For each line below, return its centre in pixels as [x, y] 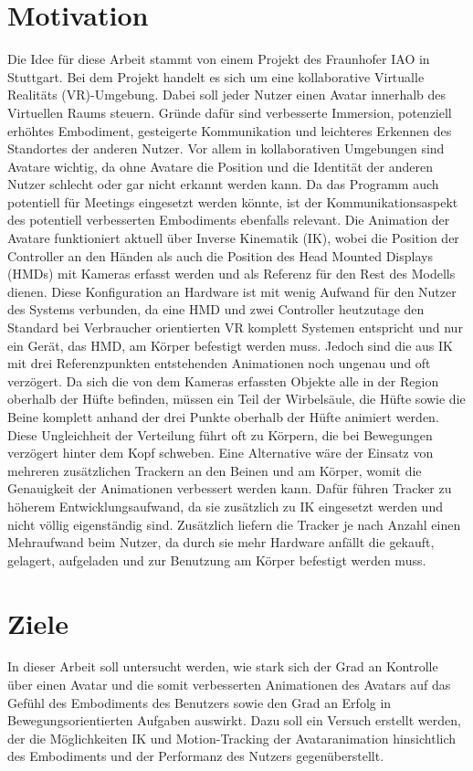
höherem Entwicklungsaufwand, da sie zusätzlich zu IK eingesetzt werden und [225, 506]
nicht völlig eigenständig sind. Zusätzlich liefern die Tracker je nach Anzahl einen [234, 524]
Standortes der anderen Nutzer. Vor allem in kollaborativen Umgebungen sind [226, 148]
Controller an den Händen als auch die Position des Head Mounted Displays [220, 255]
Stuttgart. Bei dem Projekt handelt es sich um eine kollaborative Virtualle [216, 76]
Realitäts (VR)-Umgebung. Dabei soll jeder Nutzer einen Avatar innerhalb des [227, 95]
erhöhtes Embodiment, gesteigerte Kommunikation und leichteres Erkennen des [230, 130]
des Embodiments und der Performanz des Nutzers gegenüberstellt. [196, 756]
